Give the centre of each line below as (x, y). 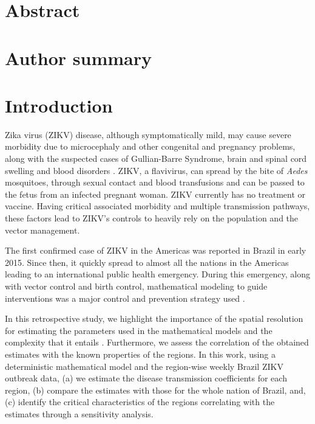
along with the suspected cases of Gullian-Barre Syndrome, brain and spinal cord (156, 158)
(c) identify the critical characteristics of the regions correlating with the (140, 402)
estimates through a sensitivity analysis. (79, 413)
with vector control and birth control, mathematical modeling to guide (136, 286)
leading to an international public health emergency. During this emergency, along (157, 274)
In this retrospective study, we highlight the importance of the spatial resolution (154, 318)
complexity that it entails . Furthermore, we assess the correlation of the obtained (157, 342)
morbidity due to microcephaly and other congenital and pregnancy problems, (150, 146)
